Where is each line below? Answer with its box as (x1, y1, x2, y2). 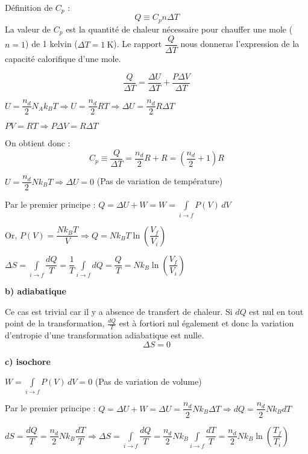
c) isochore (5, 355, 51, 367)
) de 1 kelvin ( (25, 37, 78, 50)
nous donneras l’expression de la (180, 37, 300, 50)
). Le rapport (113, 37, 162, 50)
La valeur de (5, 22, 51, 35)
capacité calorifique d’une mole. (5, 52, 121, 65)
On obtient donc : (5, 137, 71, 149)
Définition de (5, 1, 53, 13)
